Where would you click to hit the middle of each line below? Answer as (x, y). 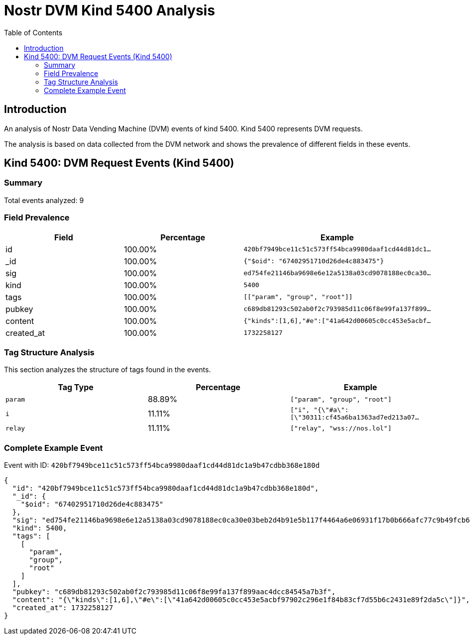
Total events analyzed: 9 (44, 200)
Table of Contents (33, 32)
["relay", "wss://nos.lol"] (341, 428)
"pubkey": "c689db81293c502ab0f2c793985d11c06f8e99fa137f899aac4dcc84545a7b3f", (174, 592)
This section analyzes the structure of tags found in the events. (108, 370)
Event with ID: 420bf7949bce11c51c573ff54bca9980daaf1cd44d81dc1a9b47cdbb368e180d (162, 465)
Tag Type (76, 387)
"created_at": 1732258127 (63, 608)
